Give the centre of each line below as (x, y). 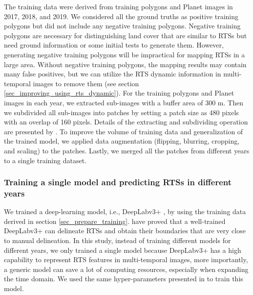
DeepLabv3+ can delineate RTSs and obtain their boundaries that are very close (125, 231)
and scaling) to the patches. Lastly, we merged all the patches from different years (127, 150)
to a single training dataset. (45, 160)
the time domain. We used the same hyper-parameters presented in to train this (124, 279)
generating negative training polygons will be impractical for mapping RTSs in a (125, 54)
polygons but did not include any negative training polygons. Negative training (122, 26)
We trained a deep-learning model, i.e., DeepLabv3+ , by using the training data (125, 211)
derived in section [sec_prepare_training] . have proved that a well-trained (115, 221)
